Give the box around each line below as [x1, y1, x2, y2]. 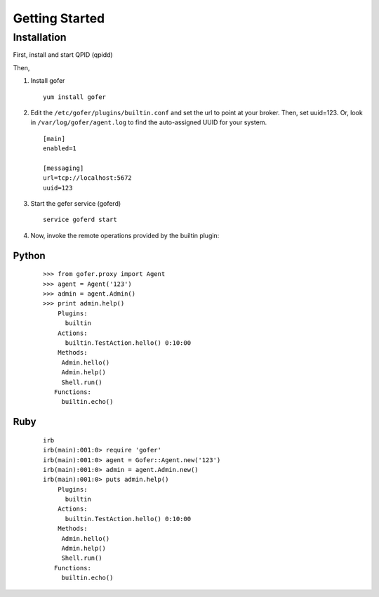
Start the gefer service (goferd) [30, 199, 121, 208]
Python [13, 249, 46, 261]
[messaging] [43, 164, 84, 172]
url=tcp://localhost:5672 [43, 174, 133, 182]
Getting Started [13, 11, 105, 26]
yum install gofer [43, 93, 107, 101]
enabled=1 [43, 145, 77, 152]
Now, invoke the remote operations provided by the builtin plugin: [30, 231, 220, 240]
